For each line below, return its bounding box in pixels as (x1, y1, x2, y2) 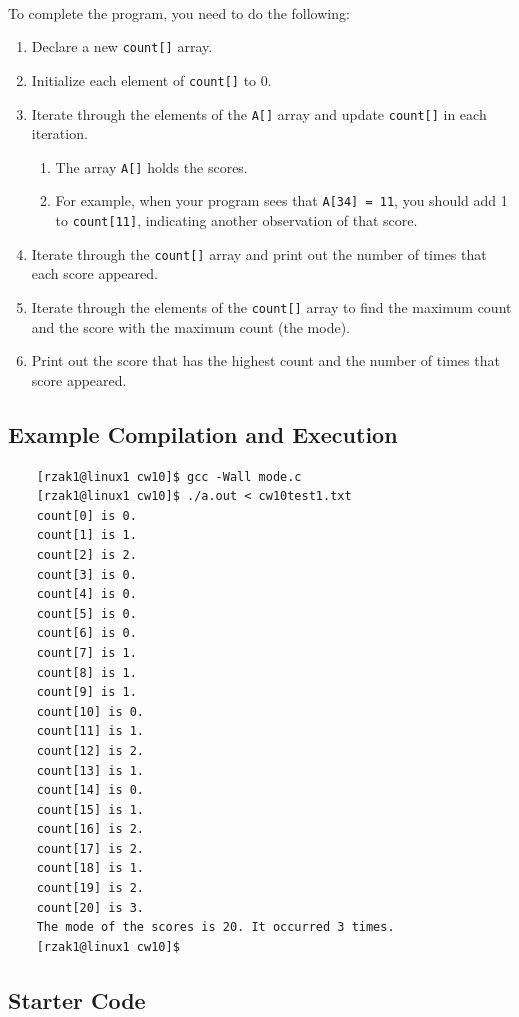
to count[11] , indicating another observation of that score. (55, 210, 418, 231)
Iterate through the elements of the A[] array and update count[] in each (31, 103, 487, 124)
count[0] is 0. (36, 508, 137, 523)
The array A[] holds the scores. (55, 156, 248, 177)
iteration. (31, 123, 88, 144)
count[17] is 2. (36, 841, 145, 856)
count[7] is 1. (36, 645, 137, 660)
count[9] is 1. (36, 685, 137, 700)
